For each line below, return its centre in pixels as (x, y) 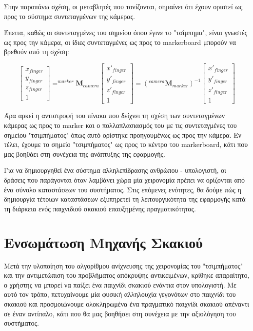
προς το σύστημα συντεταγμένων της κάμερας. (69, 16)
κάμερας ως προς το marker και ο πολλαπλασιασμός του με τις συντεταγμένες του (120, 125)
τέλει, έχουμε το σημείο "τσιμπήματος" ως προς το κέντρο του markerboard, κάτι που (126, 144)
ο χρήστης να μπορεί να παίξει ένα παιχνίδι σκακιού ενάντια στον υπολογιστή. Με (120, 284)
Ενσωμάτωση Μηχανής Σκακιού (103, 242)
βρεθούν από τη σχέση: (37, 52)
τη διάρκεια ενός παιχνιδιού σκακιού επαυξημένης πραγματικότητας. (100, 208)
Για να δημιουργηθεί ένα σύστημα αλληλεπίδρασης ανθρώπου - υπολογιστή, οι (115, 170)
